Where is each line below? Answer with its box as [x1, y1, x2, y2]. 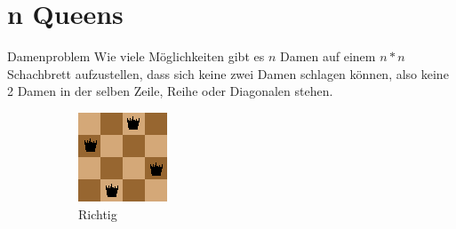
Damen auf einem [279, 47, 376, 66]
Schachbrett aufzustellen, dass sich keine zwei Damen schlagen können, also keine [7, 64, 449, 83]
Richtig [78, 204, 117, 223]
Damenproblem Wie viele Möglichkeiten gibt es [7, 47, 265, 66]
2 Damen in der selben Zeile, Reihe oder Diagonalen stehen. [7, 82, 333, 100]
